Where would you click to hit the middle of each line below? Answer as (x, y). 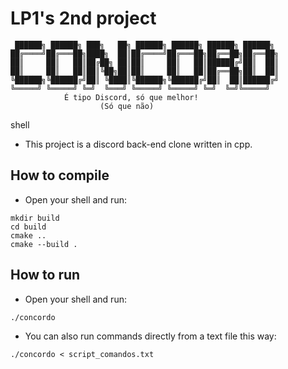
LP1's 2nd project (83, 18)
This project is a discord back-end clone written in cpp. (138, 144)
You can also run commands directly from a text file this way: (150, 336)
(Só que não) (127, 106)
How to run (45, 275)
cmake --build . (44, 244)
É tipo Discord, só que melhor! (131, 97)
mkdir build (35, 218)
